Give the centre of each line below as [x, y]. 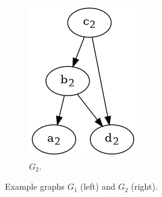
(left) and [98, 186]
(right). [144, 186]
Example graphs [35, 186]
